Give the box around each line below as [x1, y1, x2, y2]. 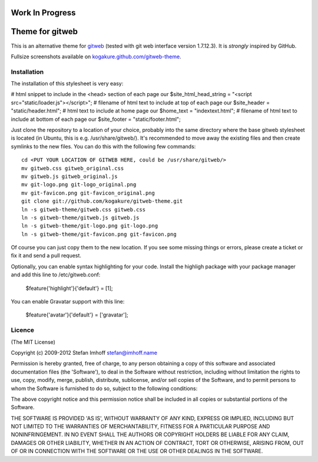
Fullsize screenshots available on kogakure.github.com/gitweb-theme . [11, 53, 182, 60]
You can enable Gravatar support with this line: [11, 298, 125, 305]
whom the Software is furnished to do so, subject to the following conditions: [11, 385, 198, 392]
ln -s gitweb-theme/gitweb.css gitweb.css [21, 206, 146, 213]
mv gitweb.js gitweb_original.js [21, 173, 118, 180]
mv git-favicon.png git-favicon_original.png [21, 189, 155, 196]
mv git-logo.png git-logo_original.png [21, 181, 137, 188]
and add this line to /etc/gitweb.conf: [11, 271, 101, 278]
